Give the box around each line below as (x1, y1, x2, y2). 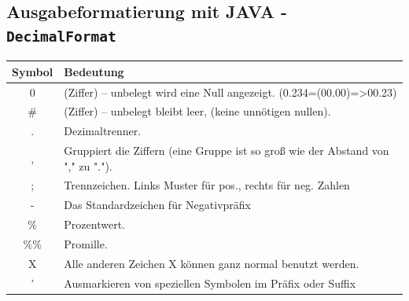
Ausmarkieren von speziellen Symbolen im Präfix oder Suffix (64, 274, 356, 291)
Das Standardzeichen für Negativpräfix (64, 196, 251, 213)
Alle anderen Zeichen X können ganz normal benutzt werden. (64, 255, 359, 271)
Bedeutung (64, 63, 124, 79)
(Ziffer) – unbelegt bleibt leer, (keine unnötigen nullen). (64, 103, 331, 119)
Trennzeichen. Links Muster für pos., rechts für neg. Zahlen (64, 177, 350, 193)
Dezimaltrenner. (64, 123, 142, 139)
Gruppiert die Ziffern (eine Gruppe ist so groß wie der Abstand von (64, 142, 389, 159)
